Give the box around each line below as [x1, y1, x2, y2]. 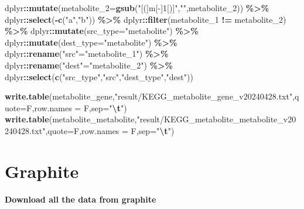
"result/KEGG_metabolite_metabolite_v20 [136, 113, 296, 125]
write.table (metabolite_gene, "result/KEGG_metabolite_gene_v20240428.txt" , [5, 90, 295, 102]
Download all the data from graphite [5, 193, 156, 205]
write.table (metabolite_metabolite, [5, 113, 137, 125]
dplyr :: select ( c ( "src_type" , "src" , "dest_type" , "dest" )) [5, 70, 193, 83]
